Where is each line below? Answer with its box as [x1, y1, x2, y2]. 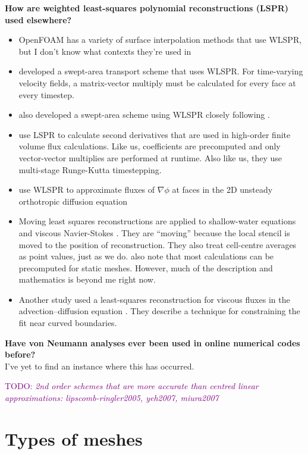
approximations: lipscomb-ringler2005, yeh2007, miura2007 [5, 392, 219, 404]
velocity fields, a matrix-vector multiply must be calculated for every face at [18, 76, 296, 89]
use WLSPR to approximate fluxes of [18, 183, 155, 196]
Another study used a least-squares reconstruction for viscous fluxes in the [18, 293, 290, 305]
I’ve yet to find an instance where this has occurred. [5, 359, 194, 372]
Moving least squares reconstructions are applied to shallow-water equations [18, 215, 296, 227]
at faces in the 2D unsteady [172, 183, 273, 196]
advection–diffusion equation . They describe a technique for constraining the [18, 305, 300, 317]
